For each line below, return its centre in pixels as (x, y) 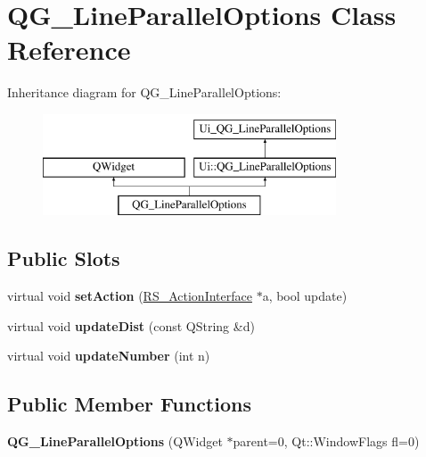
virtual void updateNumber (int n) (109, 356)
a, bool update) (305, 296)
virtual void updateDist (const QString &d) (131, 325)
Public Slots (64, 258)
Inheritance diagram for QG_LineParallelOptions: (144, 92)
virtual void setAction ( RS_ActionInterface (130, 296)
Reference (69, 50)
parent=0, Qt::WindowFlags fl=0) (326, 441)
